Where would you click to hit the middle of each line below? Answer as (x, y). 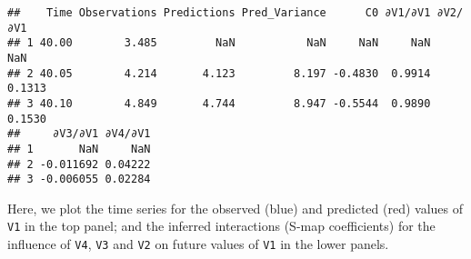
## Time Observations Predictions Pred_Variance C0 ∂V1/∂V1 (219, 13)
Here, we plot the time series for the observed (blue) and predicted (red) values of (235, 208)
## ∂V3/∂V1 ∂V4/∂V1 (79, 134)
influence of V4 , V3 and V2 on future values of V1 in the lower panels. (198, 244)
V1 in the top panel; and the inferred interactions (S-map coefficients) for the (221, 226)
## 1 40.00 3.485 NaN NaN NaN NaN (219, 43)
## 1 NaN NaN (79, 149)
